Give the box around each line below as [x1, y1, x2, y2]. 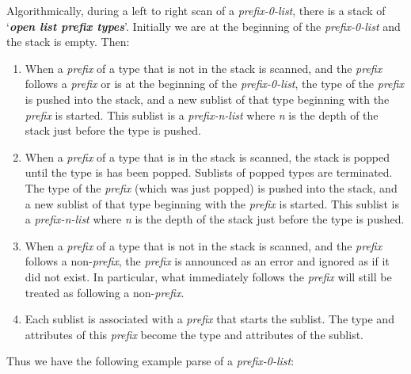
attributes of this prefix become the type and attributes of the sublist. [25, 326, 363, 342]
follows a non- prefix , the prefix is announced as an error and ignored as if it [25, 253, 390, 269]
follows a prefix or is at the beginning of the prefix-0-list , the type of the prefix [25, 75, 404, 92]
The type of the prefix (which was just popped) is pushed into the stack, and [25, 179, 398, 196]
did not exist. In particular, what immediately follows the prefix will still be [25, 268, 392, 284]
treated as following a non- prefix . [25, 284, 185, 300]
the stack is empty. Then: [6, 33, 130, 50]
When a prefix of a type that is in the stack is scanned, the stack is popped [25, 148, 390, 165]
